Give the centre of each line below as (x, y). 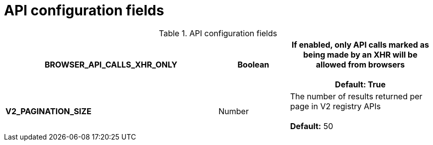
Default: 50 (312, 126)
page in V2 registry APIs (335, 106)
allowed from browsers (360, 64)
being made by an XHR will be (360, 54)
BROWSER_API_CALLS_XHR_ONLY (111, 64)
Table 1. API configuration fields (218, 33)
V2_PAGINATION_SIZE (49, 111)
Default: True (360, 84)
